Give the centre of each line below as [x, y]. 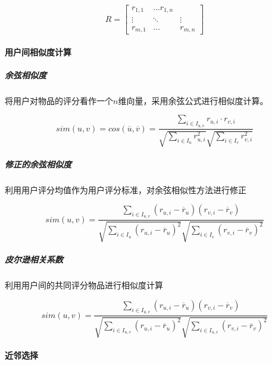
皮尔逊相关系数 [34, 259]
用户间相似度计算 [38, 51]
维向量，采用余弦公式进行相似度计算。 [193, 100]
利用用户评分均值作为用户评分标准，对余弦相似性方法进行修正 [126, 189]
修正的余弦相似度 [38, 164]
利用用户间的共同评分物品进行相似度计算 [84, 285]
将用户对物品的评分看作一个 [59, 100]
